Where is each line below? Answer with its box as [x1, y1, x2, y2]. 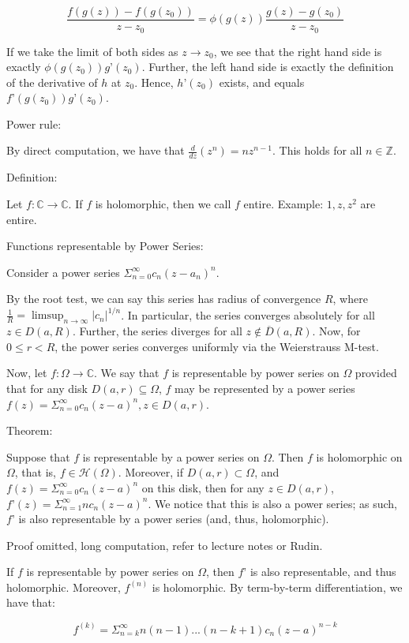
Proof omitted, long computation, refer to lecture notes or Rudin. [6, 536, 323, 553]
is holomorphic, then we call [95, 195, 231, 211]
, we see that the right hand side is [213, 43, 382, 59]
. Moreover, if [118, 464, 183, 480]
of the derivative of [6, 73, 98, 90]
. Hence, [134, 73, 174, 90]
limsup [31, 310, 64, 322]
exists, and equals [219, 73, 305, 90]
